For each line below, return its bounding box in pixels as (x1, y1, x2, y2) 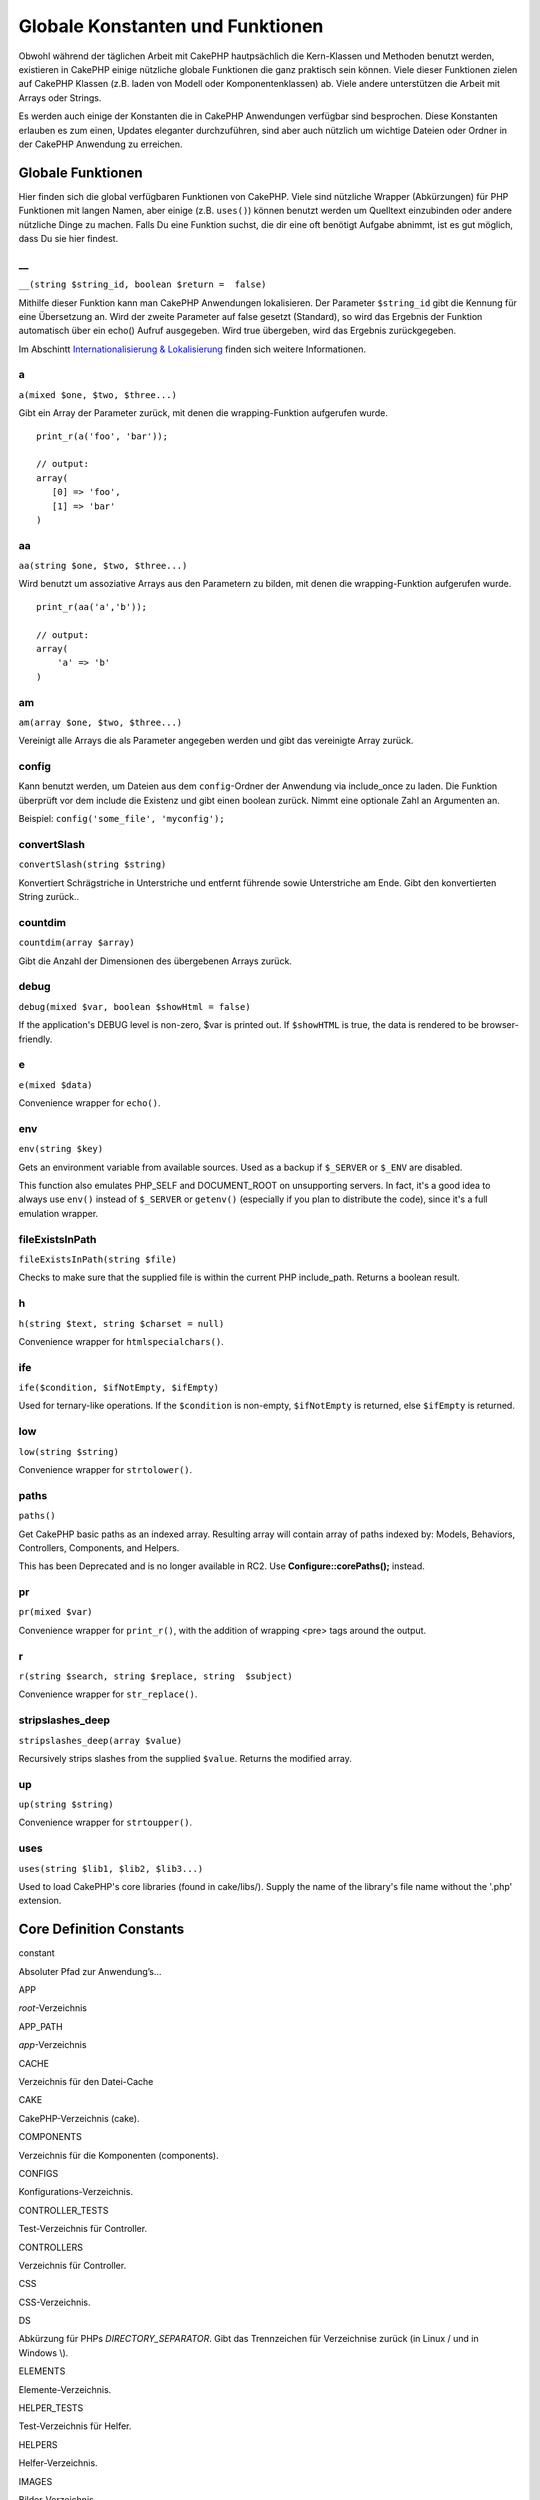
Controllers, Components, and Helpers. (18, 1541, 180, 1554)
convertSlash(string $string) (18, 859, 167, 870)
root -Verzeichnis (18, 2002, 87, 2014)
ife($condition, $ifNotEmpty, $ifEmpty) (18, 1382, 220, 1394)
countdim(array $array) (18, 937, 135, 949)
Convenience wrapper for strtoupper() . (18, 1816, 193, 1829)
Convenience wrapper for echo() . (18, 1097, 161, 1109)
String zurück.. (18, 891, 80, 903)
